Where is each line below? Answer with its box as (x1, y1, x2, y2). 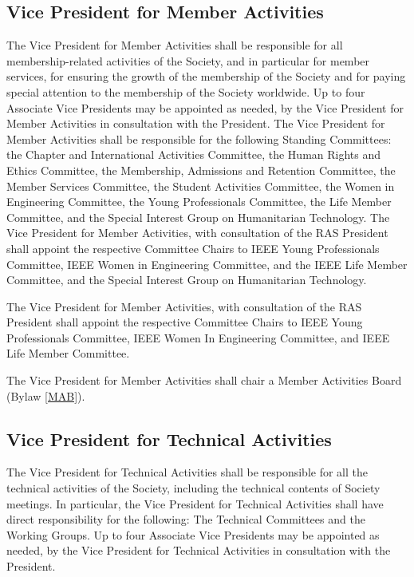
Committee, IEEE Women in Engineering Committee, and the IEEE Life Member (6, 255, 408, 272)
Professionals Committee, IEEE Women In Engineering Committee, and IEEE (6, 329, 390, 346)
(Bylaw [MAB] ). (6, 387, 85, 404)
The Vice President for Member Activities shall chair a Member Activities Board (6, 372, 402, 389)
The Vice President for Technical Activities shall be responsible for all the (6, 464, 368, 480)
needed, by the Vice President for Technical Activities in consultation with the (6, 542, 391, 559)
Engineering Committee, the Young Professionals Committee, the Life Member (6, 193, 392, 210)
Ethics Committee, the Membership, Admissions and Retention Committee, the (6, 161, 396, 178)
